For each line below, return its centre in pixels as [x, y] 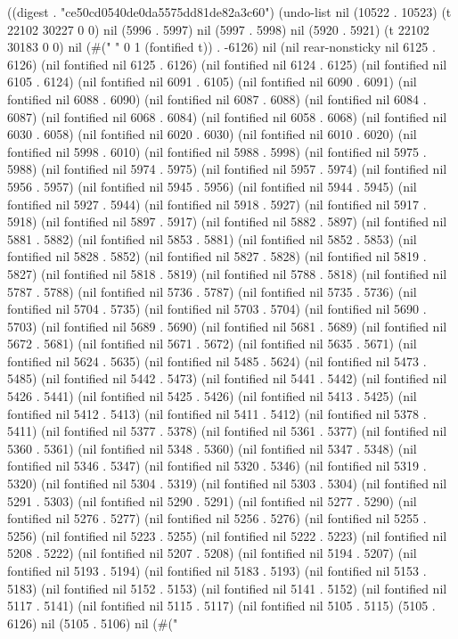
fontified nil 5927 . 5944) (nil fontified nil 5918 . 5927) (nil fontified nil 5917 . [217, 204]
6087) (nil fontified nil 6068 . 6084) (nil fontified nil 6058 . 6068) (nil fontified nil [227, 116]
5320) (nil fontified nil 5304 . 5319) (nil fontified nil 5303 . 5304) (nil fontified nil [227, 483]
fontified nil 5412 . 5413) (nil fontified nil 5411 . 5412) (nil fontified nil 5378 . [217, 413]
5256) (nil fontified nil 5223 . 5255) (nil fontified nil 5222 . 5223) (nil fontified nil [227, 535]
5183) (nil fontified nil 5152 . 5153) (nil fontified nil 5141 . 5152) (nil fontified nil [227, 588]
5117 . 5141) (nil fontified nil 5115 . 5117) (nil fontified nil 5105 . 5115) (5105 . [221, 606]
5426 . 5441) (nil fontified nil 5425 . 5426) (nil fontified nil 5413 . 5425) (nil [212, 396]
